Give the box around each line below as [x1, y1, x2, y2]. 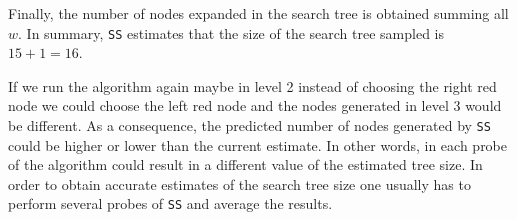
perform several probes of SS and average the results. [8, 193, 333, 214]
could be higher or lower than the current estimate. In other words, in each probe [8, 134, 508, 155]
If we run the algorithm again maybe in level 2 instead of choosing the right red [8, 75, 497, 96]
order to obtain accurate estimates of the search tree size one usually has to [8, 173, 471, 194]
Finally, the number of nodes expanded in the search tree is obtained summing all [8, 3, 509, 23]
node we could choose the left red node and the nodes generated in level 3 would [8, 95, 502, 116]
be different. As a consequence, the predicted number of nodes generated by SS [8, 115, 491, 136]
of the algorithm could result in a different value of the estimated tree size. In [8, 154, 483, 175]
